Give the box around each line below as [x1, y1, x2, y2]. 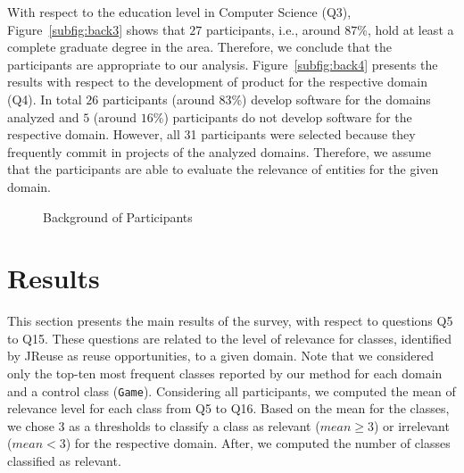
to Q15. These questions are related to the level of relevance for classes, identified [7, 328, 452, 347]
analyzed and [7, 107, 79, 126]
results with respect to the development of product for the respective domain [7, 72, 428, 91]
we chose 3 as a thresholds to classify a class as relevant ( [7, 416, 320, 435]
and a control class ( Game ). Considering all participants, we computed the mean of [7, 381, 456, 400]
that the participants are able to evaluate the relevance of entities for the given [7, 160, 439, 178]
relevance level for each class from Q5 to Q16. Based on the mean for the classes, [7, 399, 450, 418]
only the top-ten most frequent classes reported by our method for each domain [7, 364, 443, 383]
